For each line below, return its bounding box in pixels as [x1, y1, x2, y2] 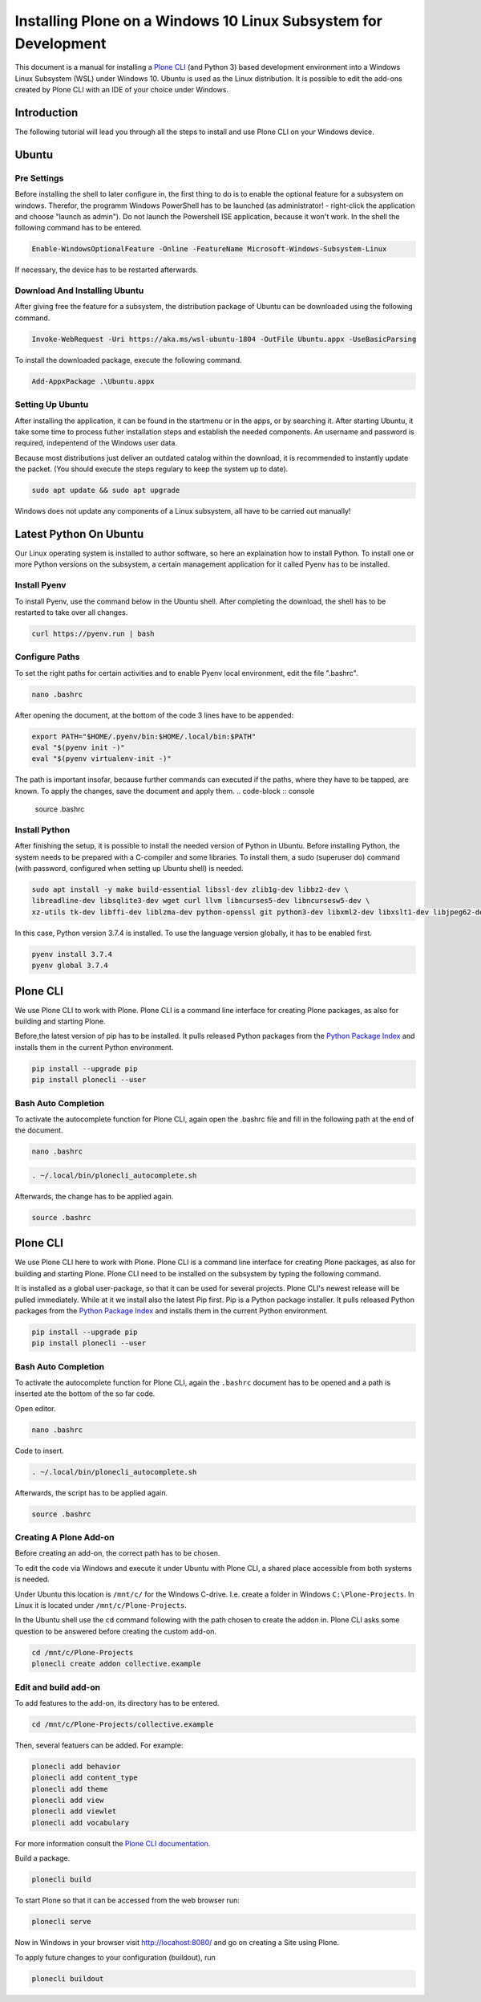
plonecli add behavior [31, 1762, 121, 1771]
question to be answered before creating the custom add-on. [14, 1626, 216, 1636]
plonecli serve [31, 1917, 91, 1927]
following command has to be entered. [14, 223, 143, 233]
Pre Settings [14, 173, 64, 184]
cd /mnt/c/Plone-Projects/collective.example [31, 1719, 214, 1729]
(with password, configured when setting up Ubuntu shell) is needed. [14, 864, 244, 873]
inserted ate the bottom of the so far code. [14, 1389, 156, 1398]
